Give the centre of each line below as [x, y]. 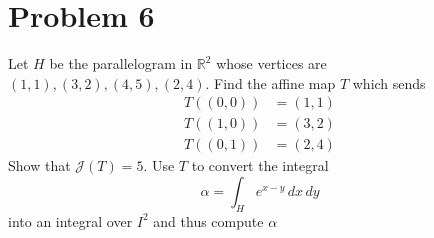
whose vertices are [271, 63]
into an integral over [70, 220]
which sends [389, 82]
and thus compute [208, 220]
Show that [39, 165]
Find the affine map [275, 82]
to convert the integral [260, 165]
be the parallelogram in [121, 63]
